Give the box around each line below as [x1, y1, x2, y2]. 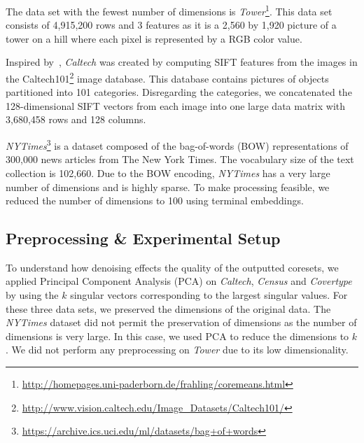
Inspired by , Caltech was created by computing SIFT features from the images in [6, 55, 358, 69]
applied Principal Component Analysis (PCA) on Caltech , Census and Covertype [6, 274, 352, 288]
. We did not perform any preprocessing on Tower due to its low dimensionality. [6, 342, 349, 357]
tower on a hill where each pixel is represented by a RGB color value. [6, 31, 302, 45]
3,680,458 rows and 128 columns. [6, 112, 146, 127]
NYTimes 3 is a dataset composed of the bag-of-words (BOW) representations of [6, 136, 349, 153]
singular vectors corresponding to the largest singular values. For [70, 288, 348, 302]
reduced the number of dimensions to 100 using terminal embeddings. [6, 193, 304, 208]
